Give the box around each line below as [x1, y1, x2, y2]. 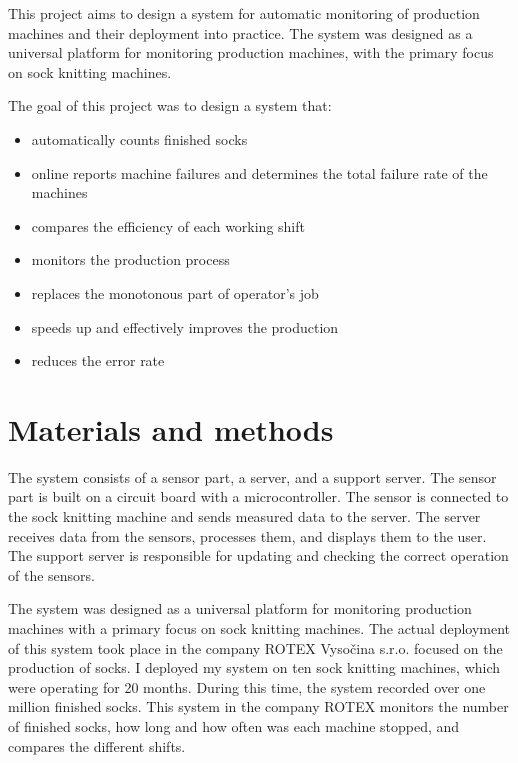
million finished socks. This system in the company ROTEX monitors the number [8, 696, 509, 717]
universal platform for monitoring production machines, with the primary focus [8, 42, 494, 63]
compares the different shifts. [8, 735, 186, 756]
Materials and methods [8, 408, 334, 449]
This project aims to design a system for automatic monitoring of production [8, 3, 480, 23]
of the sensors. [8, 564, 95, 585]
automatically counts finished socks [31, 128, 248, 149]
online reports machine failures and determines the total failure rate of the [31, 162, 488, 183]
